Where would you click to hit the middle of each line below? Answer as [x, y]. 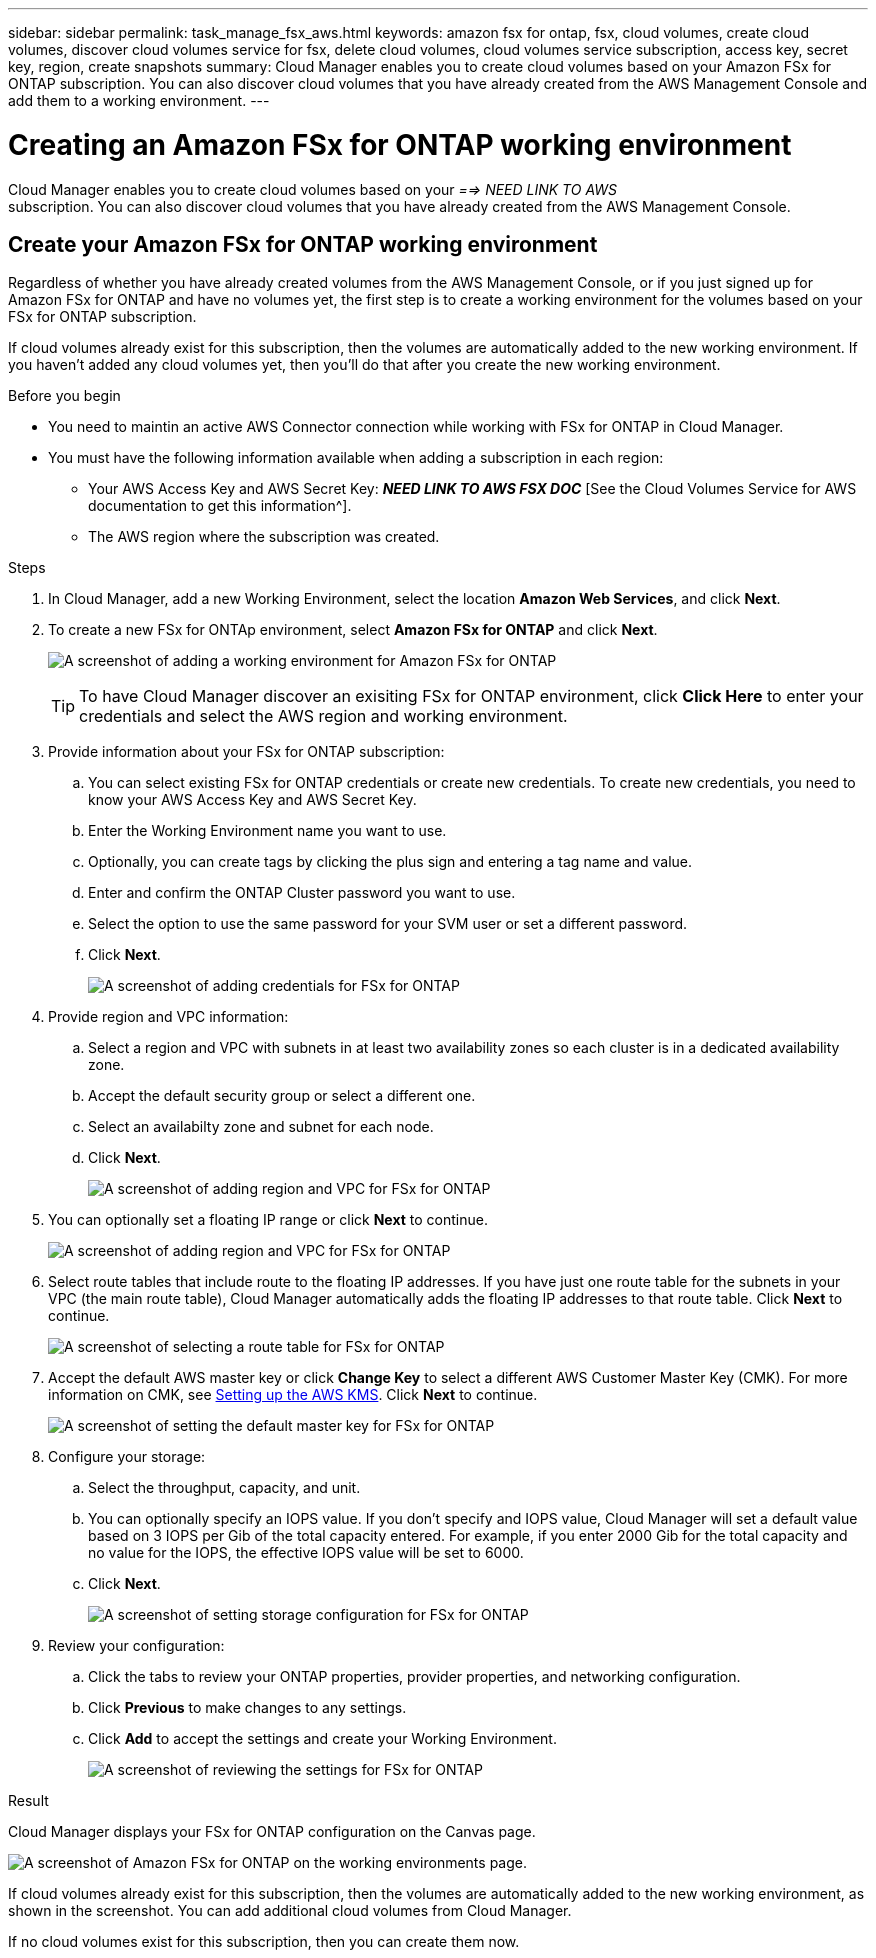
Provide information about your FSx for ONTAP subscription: [246, 752]
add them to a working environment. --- [139, 100]
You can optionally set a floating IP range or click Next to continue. [268, 1220]
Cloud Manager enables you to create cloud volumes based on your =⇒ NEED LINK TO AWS [313, 189]
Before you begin [64, 396]
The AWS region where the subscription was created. [264, 537]
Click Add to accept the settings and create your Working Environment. [322, 1739]
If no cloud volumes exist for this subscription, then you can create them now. [264, 1942]
